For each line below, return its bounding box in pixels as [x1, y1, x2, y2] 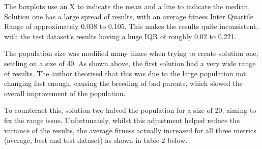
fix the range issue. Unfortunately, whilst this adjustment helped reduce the [4, 114, 240, 125]
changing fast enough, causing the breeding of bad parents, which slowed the [4, 78, 243, 88]
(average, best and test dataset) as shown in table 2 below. [4, 135, 188, 145]
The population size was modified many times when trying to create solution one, [4, 48, 258, 58]
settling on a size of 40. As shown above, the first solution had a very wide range [4, 57, 256, 68]
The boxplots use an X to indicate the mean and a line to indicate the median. [4, 1, 250, 11]
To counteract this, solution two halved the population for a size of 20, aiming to [4, 105, 256, 115]
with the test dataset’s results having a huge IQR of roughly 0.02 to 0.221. [4, 31, 237, 41]
